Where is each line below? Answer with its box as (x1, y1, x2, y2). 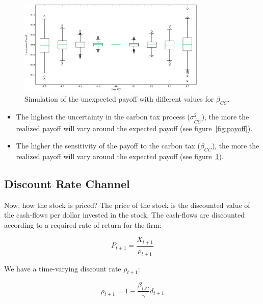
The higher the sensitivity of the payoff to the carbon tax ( (16, 140, 200, 150)
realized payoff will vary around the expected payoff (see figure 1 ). (16, 150, 224, 161)
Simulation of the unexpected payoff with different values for (24, 93, 214, 104)
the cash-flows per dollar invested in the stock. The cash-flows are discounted (4, 209, 245, 220)
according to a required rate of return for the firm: (4, 219, 162, 230)
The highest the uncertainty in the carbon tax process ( (16, 111, 190, 121)
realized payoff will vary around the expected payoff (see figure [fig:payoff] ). (16, 123, 253, 134)
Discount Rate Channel (4, 175, 130, 191)
